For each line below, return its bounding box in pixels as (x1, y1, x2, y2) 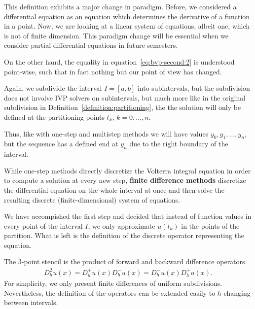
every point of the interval (4, 220, 83, 231)
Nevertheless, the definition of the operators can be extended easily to (4, 287, 216, 298)
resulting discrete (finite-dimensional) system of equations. (4, 194, 181, 205)
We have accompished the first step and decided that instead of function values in (4, 211, 252, 221)
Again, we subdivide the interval (4, 83, 102, 93)
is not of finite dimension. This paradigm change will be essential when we (4, 30, 229, 40)
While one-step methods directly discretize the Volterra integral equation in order (4, 165, 251, 175)
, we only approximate (88, 220, 155, 231)
